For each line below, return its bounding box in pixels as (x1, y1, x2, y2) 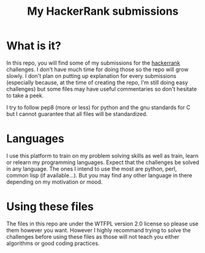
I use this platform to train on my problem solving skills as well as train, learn (6, 152, 199, 159)
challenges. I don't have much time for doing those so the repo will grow (6, 66, 188, 73)
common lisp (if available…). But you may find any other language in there (6, 171, 193, 179)
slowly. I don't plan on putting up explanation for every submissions (6, 72, 176, 79)
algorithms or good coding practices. (6, 239, 100, 247)
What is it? (6, 39, 62, 53)
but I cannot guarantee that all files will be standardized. (6, 110, 148, 117)
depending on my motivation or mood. (6, 178, 103, 185)
